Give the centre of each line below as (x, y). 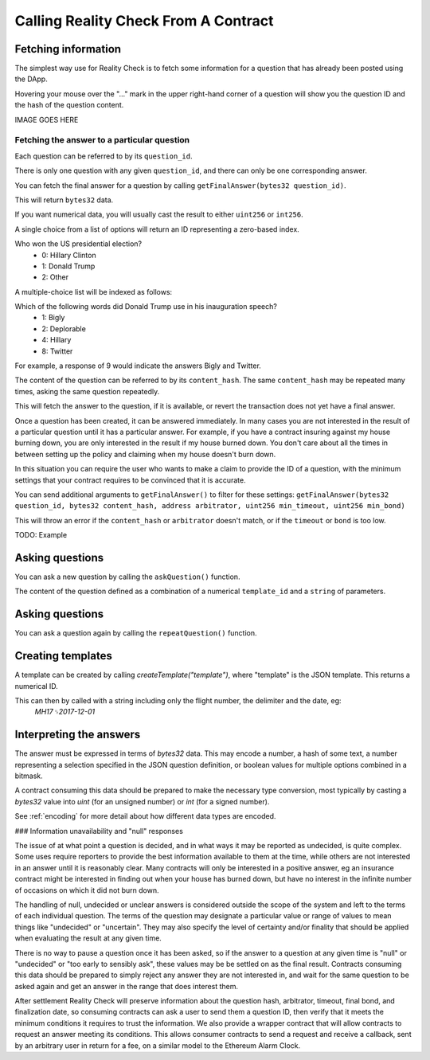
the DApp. (31, 79)
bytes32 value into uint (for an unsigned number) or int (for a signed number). (142, 801)
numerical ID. (37, 686)
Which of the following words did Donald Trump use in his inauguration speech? (146, 307)
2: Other (55, 277)
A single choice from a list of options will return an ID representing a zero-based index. (157, 229)
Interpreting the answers (78, 735)
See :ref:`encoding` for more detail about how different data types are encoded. (145, 816)
